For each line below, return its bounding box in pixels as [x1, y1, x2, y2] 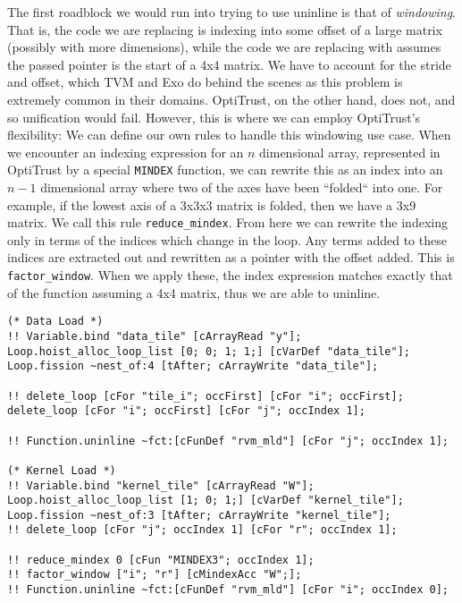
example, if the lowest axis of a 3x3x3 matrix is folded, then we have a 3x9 [7, 195, 416, 214]
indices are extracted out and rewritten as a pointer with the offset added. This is [7, 248, 455, 267]
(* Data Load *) [7, 315, 104, 328]
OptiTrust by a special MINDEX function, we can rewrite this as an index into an [7, 160, 443, 179]
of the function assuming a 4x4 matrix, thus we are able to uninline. [7, 283, 381, 301]
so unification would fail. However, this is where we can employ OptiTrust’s [7, 107, 421, 126]
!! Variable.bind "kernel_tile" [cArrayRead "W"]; [7, 479, 315, 492]
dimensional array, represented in [259, 142, 441, 161]
